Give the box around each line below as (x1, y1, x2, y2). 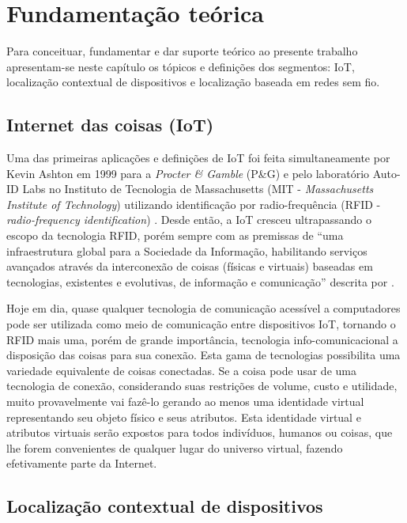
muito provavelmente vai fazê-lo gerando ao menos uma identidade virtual (6, 393, 364, 410)
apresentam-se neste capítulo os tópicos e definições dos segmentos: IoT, (6, 58, 355, 74)
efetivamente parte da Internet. (6, 455, 157, 472)
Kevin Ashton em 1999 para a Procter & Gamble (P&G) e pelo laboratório (6, 165, 370, 181)
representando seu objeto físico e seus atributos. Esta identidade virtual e (6, 408, 361, 425)
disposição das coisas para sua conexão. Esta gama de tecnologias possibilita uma (6, 347, 401, 363)
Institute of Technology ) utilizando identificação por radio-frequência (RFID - (6, 195, 381, 212)
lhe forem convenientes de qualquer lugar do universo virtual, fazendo (6, 439, 343, 456)
